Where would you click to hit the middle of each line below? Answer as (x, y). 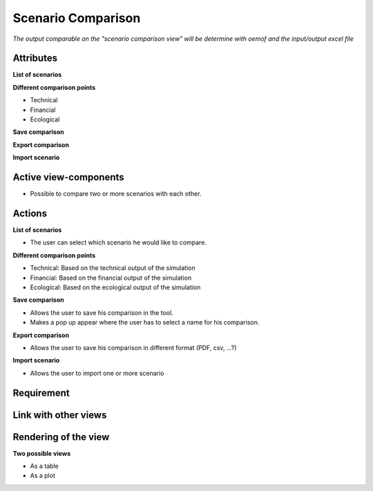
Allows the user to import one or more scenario (97, 373)
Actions (30, 213)
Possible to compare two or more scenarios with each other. (116, 194)
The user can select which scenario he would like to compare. (118, 242)
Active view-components (68, 177)
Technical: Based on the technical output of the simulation (113, 268)
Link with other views (60, 415)
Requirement (41, 393)
